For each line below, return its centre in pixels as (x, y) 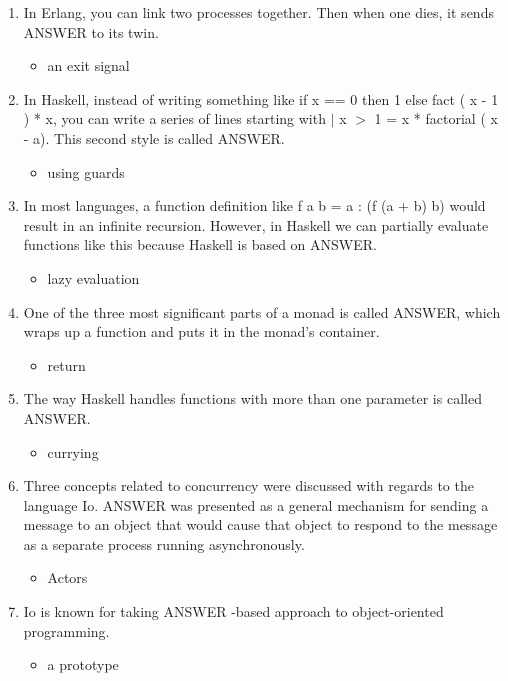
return (66, 364)
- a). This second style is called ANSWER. (154, 137)
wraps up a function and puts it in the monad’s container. (201, 331)
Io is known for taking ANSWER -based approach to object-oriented (233, 611)
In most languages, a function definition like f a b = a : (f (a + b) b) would (254, 205)
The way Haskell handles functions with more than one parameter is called (252, 398)
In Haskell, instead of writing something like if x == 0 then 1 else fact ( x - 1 (261, 98)
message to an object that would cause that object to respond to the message (260, 524)
